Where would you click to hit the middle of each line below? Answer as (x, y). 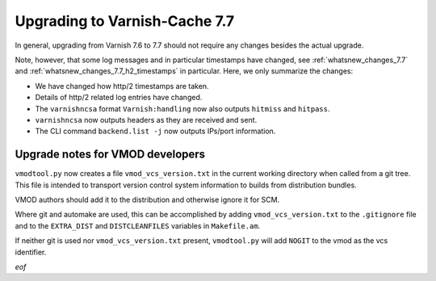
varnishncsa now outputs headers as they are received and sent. (146, 120)
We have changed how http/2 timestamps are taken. (122, 86)
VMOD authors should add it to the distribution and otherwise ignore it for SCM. (147, 199)
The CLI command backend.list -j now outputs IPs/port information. (155, 131)
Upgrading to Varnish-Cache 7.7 (125, 21)
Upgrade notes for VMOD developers (110, 155)
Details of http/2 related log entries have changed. (119, 98)
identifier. (31, 252)
